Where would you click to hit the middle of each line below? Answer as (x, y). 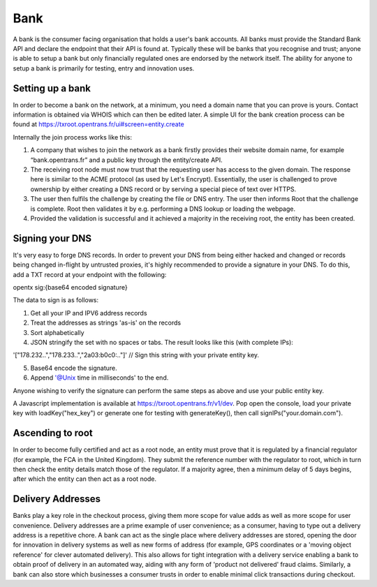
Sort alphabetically (57, 332)
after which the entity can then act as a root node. (85, 479)
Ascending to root (53, 433)
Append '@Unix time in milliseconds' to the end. (99, 378)
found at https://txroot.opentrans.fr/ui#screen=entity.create (98, 124)
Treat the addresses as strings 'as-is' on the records (106, 323)
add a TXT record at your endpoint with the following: (90, 274)
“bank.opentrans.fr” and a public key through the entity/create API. (126, 160)
